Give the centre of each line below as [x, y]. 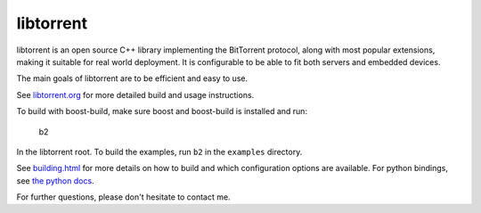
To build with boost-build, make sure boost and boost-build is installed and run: [162, 111]
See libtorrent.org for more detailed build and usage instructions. [135, 94]
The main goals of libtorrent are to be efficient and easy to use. [132, 78]
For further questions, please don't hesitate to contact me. [123, 197]
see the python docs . [55, 180]
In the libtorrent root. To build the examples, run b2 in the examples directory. [159, 152]
